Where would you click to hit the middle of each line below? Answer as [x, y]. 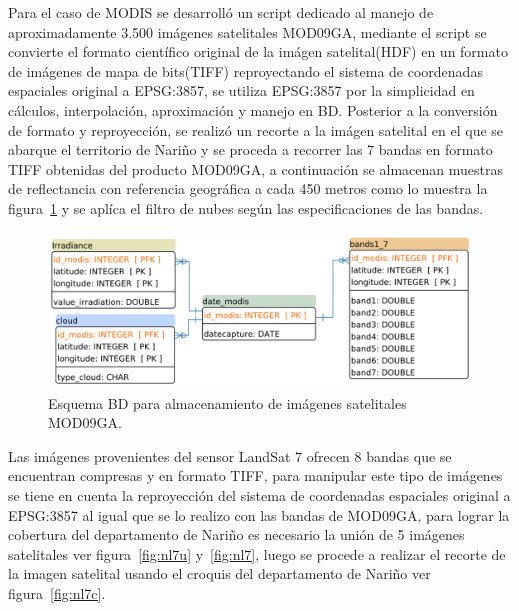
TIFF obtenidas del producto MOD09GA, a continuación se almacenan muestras [255, 168]
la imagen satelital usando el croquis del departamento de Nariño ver [219, 573]
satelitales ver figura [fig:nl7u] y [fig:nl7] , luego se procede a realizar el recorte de [257, 553]
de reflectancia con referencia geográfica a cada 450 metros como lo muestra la [248, 188]
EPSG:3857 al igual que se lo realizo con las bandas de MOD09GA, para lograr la [259, 514]
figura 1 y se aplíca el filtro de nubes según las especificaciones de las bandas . [246, 207]
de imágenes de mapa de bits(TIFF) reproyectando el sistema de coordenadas [245, 70]
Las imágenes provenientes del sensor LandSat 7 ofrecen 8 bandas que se [230, 455]
